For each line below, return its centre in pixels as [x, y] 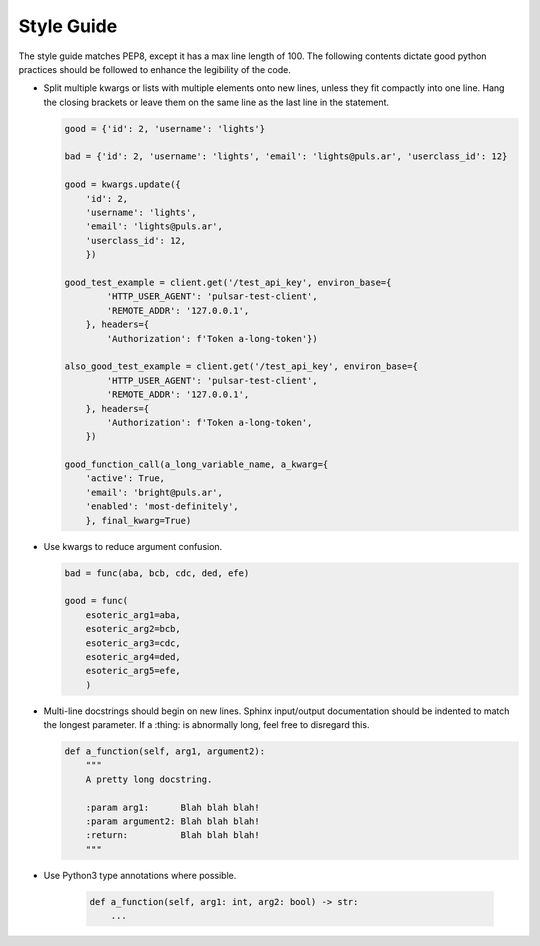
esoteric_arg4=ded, [133, 656]
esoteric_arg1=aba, [133, 614]
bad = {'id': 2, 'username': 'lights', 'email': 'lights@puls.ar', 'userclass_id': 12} [286, 156]
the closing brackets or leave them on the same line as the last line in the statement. [216, 102]
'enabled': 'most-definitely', [162, 506]
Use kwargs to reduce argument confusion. [133, 546]
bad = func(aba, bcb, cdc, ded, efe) [157, 573]
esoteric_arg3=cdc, [133, 643]
